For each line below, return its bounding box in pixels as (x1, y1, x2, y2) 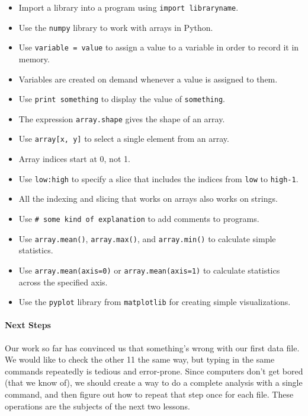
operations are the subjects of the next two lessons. (5, 399, 190, 412)
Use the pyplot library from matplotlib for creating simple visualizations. (18, 296, 291, 308)
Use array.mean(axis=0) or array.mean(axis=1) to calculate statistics (18, 263, 280, 276)
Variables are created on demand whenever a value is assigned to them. (18, 72, 278, 85)
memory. (18, 52, 50, 65)
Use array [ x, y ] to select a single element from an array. (18, 132, 229, 145)
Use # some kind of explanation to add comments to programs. (18, 212, 259, 224)
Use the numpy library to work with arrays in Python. (18, 21, 213, 33)
